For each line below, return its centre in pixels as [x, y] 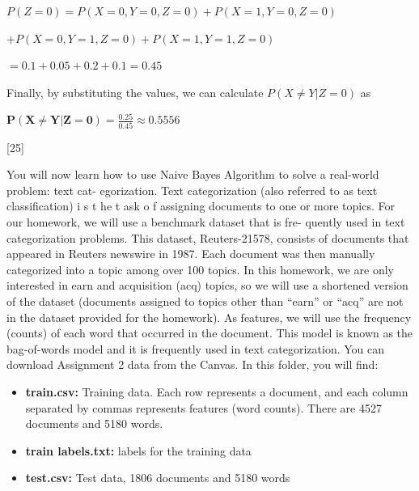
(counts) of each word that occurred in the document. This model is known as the [210, 333]
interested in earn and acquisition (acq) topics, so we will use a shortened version [207, 285]
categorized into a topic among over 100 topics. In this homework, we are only [200, 269]
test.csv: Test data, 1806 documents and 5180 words [158, 478]
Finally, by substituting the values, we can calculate [135, 92]
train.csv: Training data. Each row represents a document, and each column [217, 392]
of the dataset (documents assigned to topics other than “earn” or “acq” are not [205, 301]
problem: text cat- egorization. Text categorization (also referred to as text [192, 190]
